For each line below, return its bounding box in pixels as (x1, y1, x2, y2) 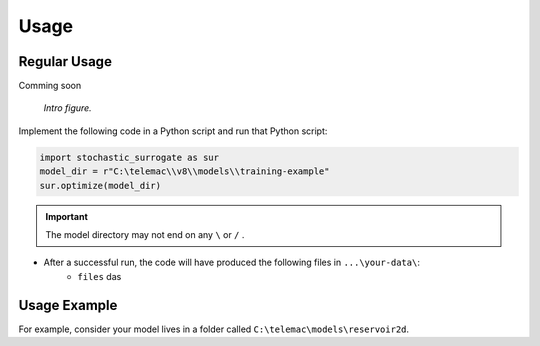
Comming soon (18, 80, 82, 92)
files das (77, 270, 122, 282)
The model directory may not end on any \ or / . (45, 228, 245, 240)
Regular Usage (18, 53, 112, 70)
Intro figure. (43, 102, 92, 114)
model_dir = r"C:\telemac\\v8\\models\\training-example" (39, 166, 330, 177)
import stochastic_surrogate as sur (39, 151, 220, 163)
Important (45, 210, 89, 222)
